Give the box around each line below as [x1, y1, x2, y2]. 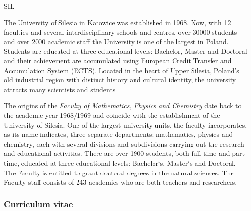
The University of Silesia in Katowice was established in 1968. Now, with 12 [4, 17, 231, 27]
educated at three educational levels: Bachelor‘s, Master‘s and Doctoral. [21, 157, 236, 168]
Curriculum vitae [4, 197, 73, 210]
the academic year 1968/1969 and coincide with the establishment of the [4, 110, 220, 120]
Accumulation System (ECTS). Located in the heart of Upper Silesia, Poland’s [4, 65, 239, 75]
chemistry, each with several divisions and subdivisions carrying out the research [4, 138, 244, 149]
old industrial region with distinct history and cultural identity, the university [4, 75, 236, 85]
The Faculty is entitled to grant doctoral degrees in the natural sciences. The [4, 167, 234, 177]
